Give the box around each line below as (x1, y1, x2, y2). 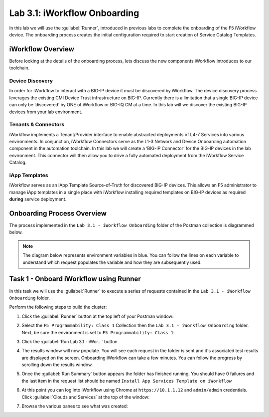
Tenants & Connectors (9, 121, 65, 128)
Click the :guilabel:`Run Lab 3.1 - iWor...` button (21, 338, 118, 344)
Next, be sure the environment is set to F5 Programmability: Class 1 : (21, 329, 175, 335)
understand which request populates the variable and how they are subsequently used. (22, 259, 202, 265)
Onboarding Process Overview (9, 209, 107, 217)
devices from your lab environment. (9, 109, 82, 115)
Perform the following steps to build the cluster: (9, 304, 107, 310)
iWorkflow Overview (9, 45, 74, 53)
